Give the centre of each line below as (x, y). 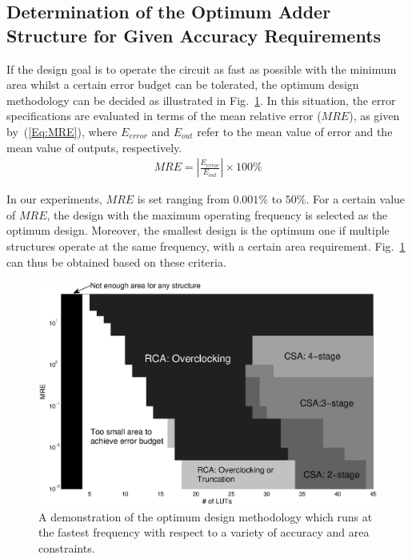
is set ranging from (183, 199)
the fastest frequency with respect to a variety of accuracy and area (204, 532)
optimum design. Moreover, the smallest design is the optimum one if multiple (198, 230)
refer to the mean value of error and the (295, 131)
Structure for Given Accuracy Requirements (194, 35)
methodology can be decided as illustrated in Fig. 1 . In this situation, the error (201, 100)
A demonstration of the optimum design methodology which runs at (206, 516)
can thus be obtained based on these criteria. (116, 261)
